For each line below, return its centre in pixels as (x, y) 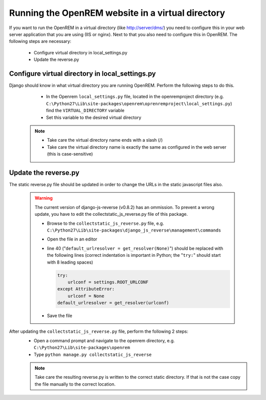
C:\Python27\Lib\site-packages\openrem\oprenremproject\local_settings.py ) (139, 103)
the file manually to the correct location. (75, 384)
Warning (44, 198)
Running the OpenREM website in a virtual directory (117, 13)
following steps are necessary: (40, 41)
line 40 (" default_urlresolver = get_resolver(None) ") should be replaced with (135, 248)
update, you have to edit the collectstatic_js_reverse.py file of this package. (111, 214)
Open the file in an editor (72, 239)
